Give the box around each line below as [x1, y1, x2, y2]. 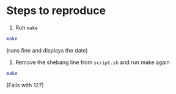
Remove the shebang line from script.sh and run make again [15, 59, 170, 66]
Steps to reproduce [6, 4, 106, 18]
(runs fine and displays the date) [6, 46, 88, 54]
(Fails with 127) [6, 81, 44, 89]
